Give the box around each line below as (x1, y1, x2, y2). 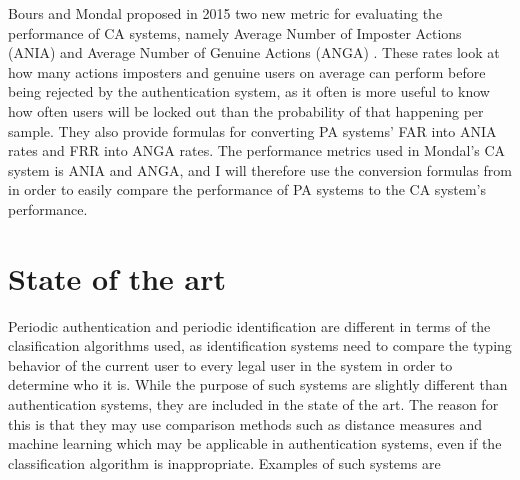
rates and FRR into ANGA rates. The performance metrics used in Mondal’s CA (8, 140, 506, 161)
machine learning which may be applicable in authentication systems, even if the (8, 433, 502, 454)
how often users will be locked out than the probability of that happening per (8, 100, 484, 121)
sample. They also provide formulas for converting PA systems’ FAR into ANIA (8, 120, 497, 141)
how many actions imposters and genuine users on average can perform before (8, 61, 486, 82)
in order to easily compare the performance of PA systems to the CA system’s (8, 179, 487, 200)
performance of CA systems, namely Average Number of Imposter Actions (8, 22, 462, 43)
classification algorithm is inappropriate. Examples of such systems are (8, 452, 441, 473)
